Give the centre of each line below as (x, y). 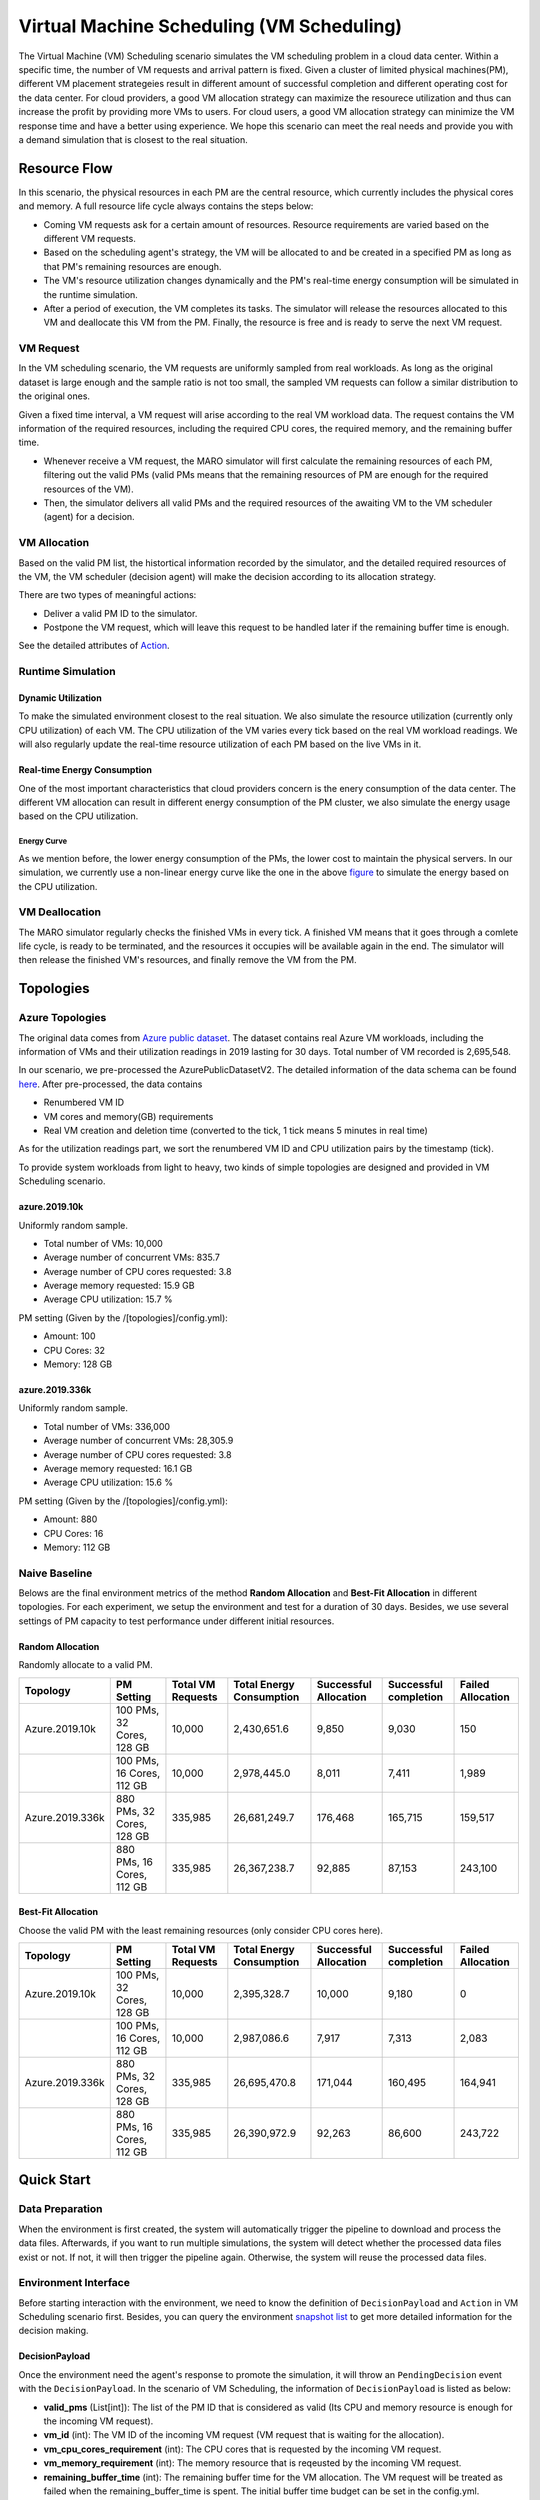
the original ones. (54, 396)
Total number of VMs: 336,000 (106, 1426)
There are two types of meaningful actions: (107, 595)
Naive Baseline (55, 1573)
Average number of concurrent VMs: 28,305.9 (138, 1441)
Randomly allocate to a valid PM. (86, 1665)
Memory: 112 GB (77, 1547)
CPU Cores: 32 (74, 1350)
